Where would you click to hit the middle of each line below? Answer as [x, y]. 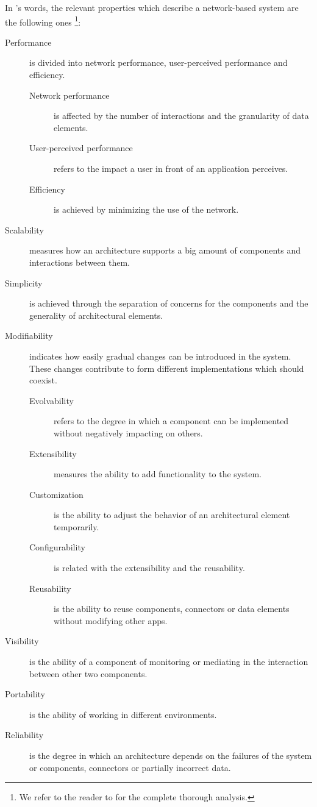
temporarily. [77, 526]
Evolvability [52, 400]
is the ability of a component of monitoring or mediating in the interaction [169, 662]
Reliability [24, 735]
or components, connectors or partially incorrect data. [130, 767]
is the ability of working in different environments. [123, 714]
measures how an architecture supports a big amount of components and [165, 250]
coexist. [43, 380]
